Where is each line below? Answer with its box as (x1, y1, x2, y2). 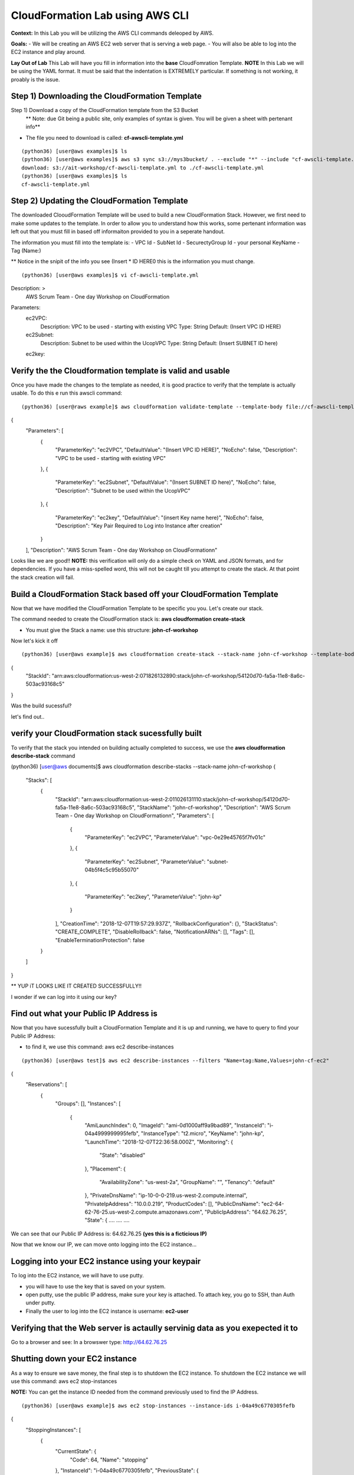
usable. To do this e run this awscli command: (11, 389, 122, 396)
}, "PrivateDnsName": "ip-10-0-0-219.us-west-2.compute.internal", (84, 1192, 248, 1199)
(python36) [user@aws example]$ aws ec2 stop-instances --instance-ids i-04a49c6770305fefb (21, 1402, 295, 1409)
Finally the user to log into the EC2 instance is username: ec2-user (25, 1307, 189, 1315)
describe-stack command (11, 752, 76, 759)
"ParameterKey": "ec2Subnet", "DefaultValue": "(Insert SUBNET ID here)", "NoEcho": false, (55, 478, 277, 486)
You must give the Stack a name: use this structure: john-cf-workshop (25, 626, 199, 634)
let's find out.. (11, 713, 45, 720)
